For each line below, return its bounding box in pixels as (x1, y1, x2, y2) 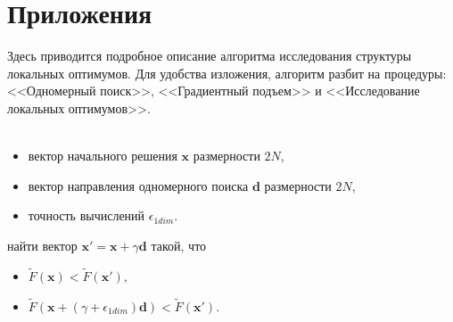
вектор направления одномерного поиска (28, 176, 249, 194)
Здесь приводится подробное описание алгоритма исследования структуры (7, 46, 412, 65)
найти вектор (7, 235, 78, 254)
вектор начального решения (28, 146, 177, 165)
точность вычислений (28, 206, 145, 225)
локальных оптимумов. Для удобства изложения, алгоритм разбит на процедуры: (7, 63, 447, 82)
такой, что (151, 235, 207, 254)
